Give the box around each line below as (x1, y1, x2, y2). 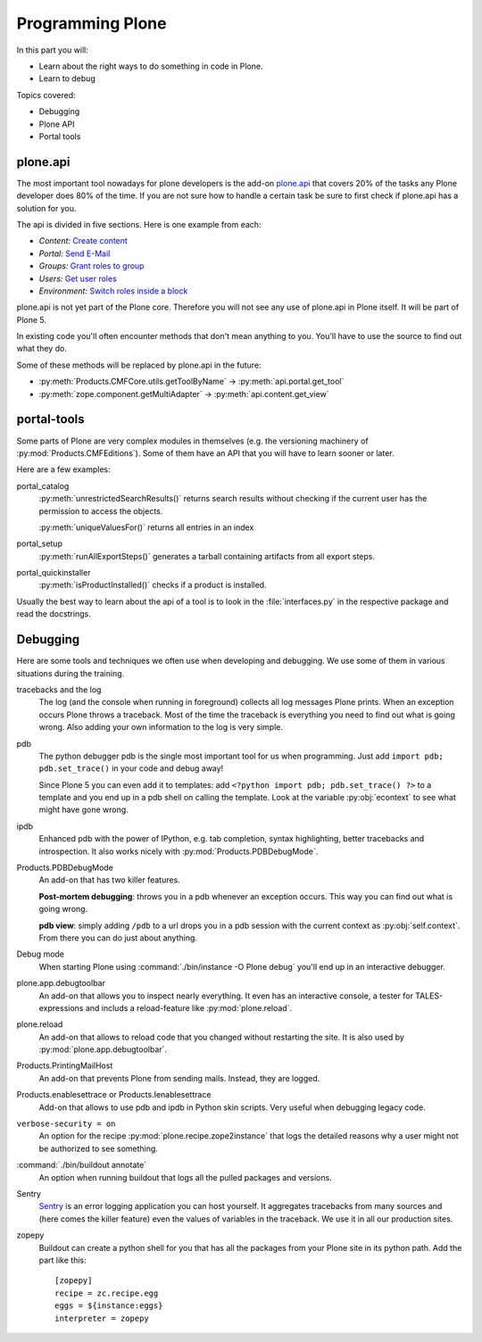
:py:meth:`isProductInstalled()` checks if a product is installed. (38, 580, 267, 591)
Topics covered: (16, 89, 76, 100)
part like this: (38, 1255, 87, 1265)
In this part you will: (16, 45, 88, 55)
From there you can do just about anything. (38, 932, 198, 943)
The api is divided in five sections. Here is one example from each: (16, 219, 262, 229)
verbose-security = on (16, 1119, 116, 1129)
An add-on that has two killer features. (38, 874, 180, 885)
